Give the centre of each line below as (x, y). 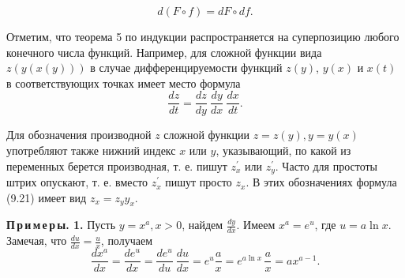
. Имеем (256, 225)
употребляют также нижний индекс (91, 150)
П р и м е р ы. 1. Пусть (61, 225)
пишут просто (199, 182)
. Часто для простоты (326, 165)
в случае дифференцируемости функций (186, 68)
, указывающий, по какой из (283, 150)
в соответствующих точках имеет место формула (124, 83)
